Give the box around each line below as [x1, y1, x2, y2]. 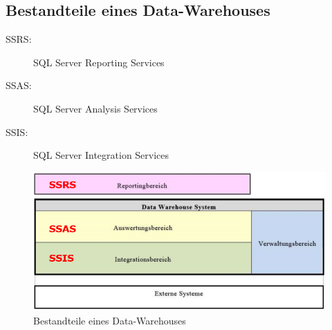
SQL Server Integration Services [33, 148, 169, 162]
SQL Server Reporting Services [33, 55, 165, 69]
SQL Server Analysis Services [33, 101, 158, 115]
